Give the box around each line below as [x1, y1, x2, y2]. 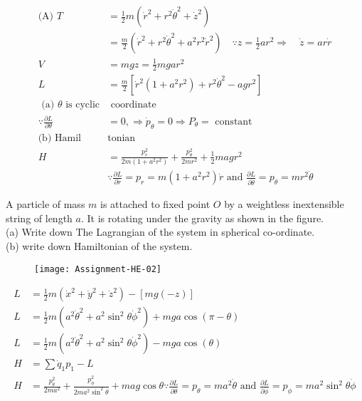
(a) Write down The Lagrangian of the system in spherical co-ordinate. [6, 224, 315, 239]
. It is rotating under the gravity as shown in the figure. [80, 210, 324, 225]
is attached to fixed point [100, 197, 211, 212]
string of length [6, 210, 73, 225]
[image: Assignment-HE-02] [34, 264, 161, 274]
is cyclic [65, 100, 100, 110]
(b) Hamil [38, 132, 81, 143]
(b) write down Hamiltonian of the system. [6, 239, 193, 254]
